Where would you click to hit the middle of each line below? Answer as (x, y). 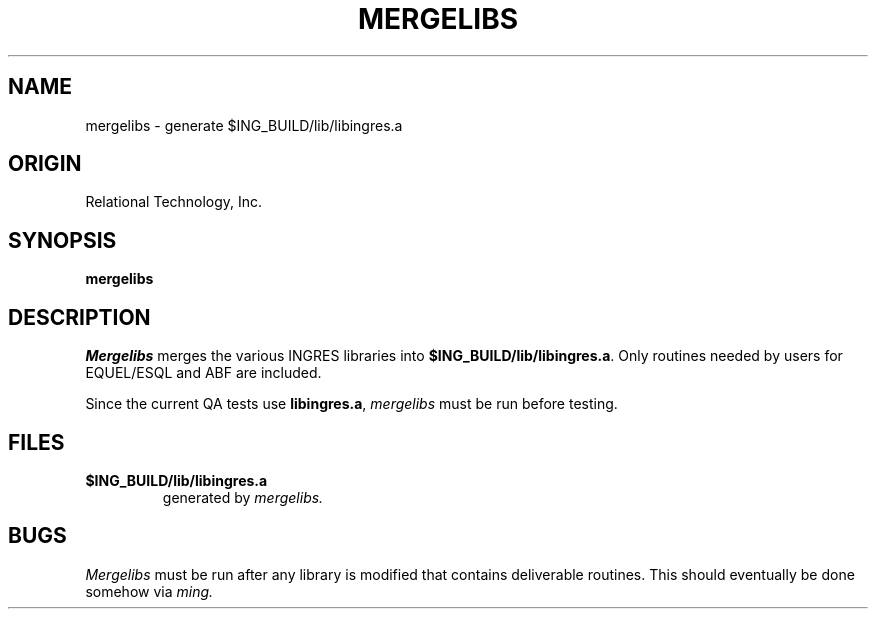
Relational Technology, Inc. (174, 202)
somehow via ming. (149, 591)
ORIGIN (45, 164)
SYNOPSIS (62, 240)
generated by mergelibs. (243, 497)
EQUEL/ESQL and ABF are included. (203, 373)
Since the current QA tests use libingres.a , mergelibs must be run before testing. (351, 404)
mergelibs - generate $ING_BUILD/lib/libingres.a (244, 125)
